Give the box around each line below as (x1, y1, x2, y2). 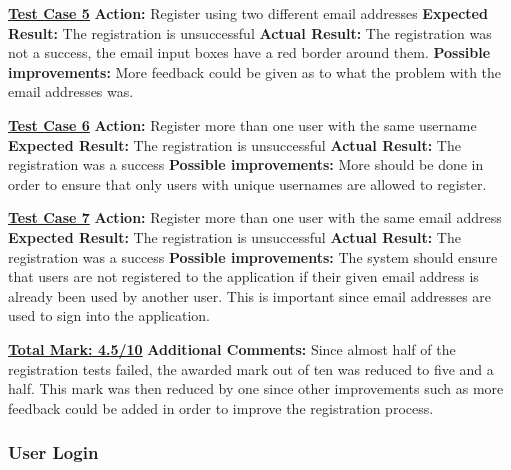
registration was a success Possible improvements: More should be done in (8, 154, 484, 175)
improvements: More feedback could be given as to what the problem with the (8, 61, 502, 82)
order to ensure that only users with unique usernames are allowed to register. (8, 173, 487, 194)
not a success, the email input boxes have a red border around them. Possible (8, 42, 491, 63)
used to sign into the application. (8, 305, 211, 326)
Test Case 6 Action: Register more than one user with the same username (8, 114, 477, 135)
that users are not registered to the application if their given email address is (8, 266, 479, 287)
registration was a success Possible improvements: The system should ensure (8, 246, 498, 267)
